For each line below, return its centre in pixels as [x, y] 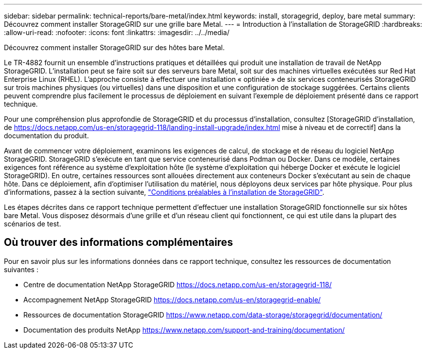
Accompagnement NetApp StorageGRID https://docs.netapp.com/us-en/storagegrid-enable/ [172, 299]
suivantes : [21, 269]
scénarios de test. [33, 224]
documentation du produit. [46, 136]
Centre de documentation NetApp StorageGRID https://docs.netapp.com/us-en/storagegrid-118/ [177, 284]
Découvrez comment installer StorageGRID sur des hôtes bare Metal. [115, 47]
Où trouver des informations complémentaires [118, 242]
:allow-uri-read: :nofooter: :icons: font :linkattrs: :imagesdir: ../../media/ [117, 32]
